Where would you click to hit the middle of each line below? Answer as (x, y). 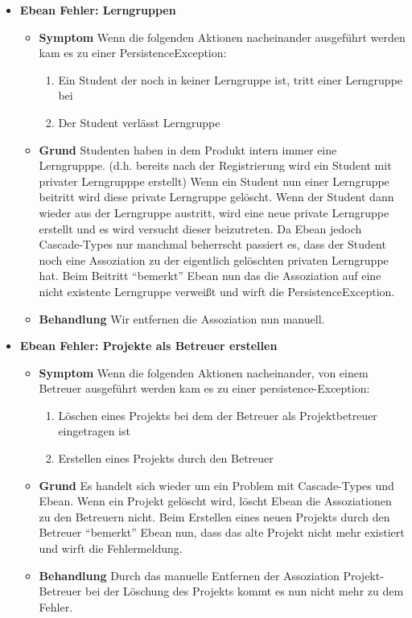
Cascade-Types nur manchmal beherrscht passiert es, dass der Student (212, 244)
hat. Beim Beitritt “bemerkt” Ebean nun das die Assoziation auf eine (210, 276)
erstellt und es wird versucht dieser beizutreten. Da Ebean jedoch (200, 228)
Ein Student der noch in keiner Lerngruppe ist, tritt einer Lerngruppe (231, 79)
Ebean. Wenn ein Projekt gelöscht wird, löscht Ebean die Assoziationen (215, 501)
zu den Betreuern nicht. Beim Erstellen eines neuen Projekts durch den (214, 516)
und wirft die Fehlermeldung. (111, 548)
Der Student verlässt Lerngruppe (139, 122)
